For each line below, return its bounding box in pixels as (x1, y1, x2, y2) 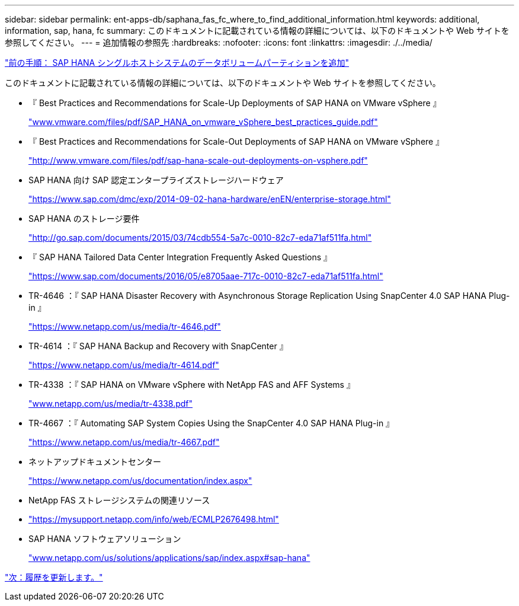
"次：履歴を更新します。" (5, 572, 103, 582)
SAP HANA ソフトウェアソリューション (28, 534, 181, 544)
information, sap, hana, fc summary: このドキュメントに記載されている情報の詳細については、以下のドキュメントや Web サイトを (5, 25, 510, 36)
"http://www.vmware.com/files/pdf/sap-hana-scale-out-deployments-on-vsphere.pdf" (28, 155, 368, 165)
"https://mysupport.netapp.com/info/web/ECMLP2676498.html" (28, 514, 279, 524)
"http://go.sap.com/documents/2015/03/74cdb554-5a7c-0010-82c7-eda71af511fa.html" (28, 232, 372, 243)
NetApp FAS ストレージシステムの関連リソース (28, 495, 210, 505)
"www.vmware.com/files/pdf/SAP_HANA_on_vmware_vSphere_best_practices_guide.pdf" (28, 117, 378, 127)
